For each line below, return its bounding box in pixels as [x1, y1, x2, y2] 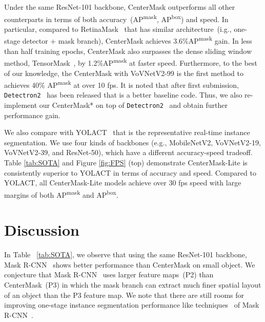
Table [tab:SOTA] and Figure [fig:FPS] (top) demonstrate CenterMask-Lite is [4, 157, 248, 168]
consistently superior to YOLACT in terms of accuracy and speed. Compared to [4, 167, 256, 178]
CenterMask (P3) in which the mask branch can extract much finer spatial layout [4, 279, 261, 290]
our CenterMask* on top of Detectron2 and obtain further [39, 100, 228, 110]
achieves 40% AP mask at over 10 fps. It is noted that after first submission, [4, 78, 239, 90]
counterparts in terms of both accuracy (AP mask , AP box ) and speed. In [4, 12, 229, 24]
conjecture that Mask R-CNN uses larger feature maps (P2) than [4, 269, 214, 280]
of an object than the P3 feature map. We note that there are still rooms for [4, 289, 244, 300]
